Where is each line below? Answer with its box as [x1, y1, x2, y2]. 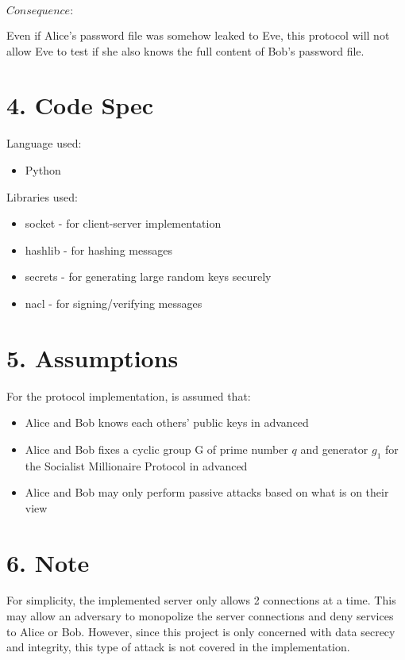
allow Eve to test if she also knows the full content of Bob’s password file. [6, 42, 364, 59]
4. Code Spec [6, 89, 154, 121]
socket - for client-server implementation [25, 215, 222, 232]
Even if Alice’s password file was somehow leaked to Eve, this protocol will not [6, 27, 390, 43]
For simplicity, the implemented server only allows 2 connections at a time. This [6, 592, 396, 608]
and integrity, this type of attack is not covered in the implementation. [6, 639, 350, 655]
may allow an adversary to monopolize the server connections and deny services [6, 608, 394, 624]
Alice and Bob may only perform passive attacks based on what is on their [25, 484, 389, 501]
